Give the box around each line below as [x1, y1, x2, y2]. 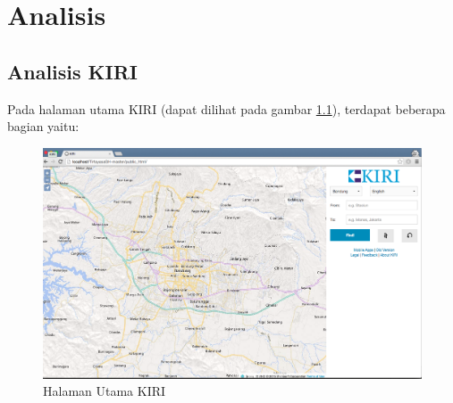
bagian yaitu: [7, 117, 80, 136]
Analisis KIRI [7, 57, 138, 85]
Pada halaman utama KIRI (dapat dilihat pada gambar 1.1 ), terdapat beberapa [7, 99, 446, 118]
